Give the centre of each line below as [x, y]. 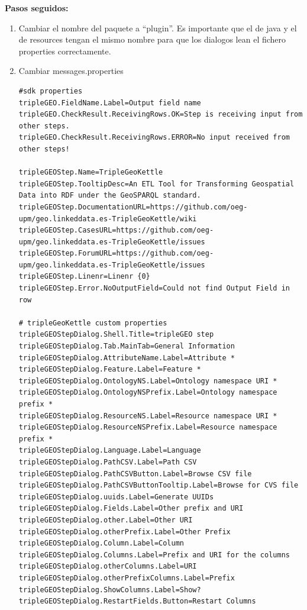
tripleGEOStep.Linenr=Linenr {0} [84, 277]
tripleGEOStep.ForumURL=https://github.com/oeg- [116, 254]
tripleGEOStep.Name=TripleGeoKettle [91, 172]
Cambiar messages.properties [71, 71]
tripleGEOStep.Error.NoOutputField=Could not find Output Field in [154, 288]
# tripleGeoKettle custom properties [93, 323]
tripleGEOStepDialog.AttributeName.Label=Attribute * [127, 358]
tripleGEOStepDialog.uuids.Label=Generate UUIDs [116, 497]
